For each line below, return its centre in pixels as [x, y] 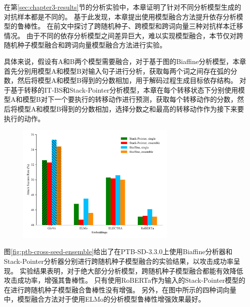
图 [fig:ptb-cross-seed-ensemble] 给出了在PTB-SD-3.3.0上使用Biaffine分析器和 [118, 251]
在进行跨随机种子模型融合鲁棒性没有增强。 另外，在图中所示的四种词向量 [120, 289]
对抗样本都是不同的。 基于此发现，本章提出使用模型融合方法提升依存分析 [120, 16]
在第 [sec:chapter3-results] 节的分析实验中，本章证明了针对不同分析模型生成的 [123, 7]
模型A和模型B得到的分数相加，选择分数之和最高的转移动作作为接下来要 [131, 108]
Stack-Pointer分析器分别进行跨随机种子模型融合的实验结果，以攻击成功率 [119, 261]
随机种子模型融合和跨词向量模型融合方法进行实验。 [85, 45]
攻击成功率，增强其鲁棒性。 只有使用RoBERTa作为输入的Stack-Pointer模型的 [125, 280]
